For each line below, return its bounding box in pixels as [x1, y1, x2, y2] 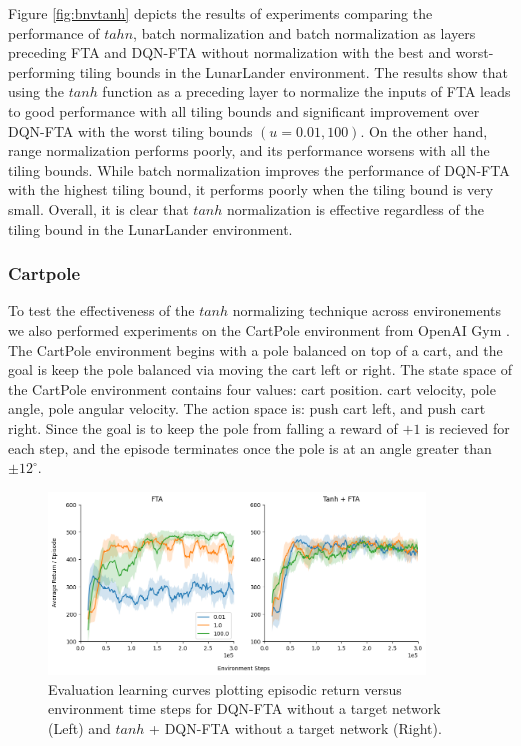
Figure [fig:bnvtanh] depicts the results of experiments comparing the [8, 3, 433, 23]
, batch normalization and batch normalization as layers [133, 22, 476, 43]
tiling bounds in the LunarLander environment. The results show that [79, 61, 508, 82]
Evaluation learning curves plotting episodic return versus [48, 678, 402, 699]
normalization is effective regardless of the [226, 198, 484, 219]
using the [8, 81, 65, 102]
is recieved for [425, 417, 510, 438]
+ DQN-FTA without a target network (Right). [149, 717, 442, 738]
